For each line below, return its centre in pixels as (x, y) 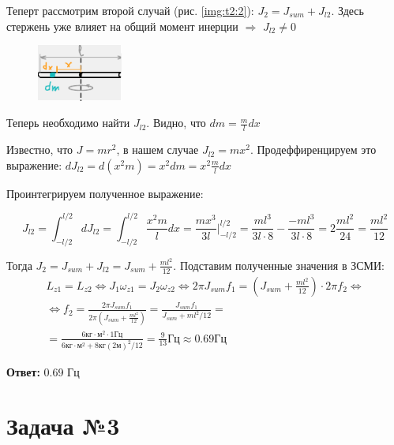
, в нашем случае (158, 150)
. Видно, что (176, 123)
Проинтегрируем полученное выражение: (105, 193)
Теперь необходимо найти (68, 123)
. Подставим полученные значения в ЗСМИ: (279, 265)
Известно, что (40, 150)
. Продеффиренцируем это (313, 150)
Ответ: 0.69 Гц (43, 371)
